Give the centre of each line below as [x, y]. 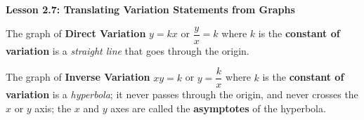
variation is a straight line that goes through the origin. [128, 50]
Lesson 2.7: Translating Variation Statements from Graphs [150, 9]
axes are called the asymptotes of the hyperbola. [218, 108]
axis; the [53, 108]
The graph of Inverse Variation [78, 77]
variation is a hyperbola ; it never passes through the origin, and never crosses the [182, 94]
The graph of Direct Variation [76, 33]
